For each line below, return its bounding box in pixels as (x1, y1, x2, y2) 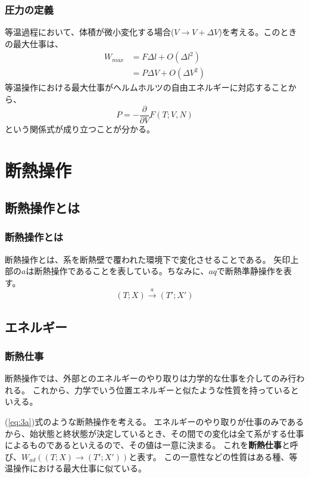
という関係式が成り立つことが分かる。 (5, 122, 155, 135)
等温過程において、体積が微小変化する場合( (5, 26, 174, 38)
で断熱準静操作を (217, 265, 284, 277)
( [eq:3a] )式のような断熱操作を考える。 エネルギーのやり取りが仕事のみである (5, 415, 304, 428)
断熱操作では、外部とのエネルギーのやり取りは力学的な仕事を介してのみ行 (5, 372, 296, 384)
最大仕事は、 (13, 37, 63, 49)
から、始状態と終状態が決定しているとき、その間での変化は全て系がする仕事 (5, 427, 304, 439)
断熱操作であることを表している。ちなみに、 (34, 265, 209, 277)
